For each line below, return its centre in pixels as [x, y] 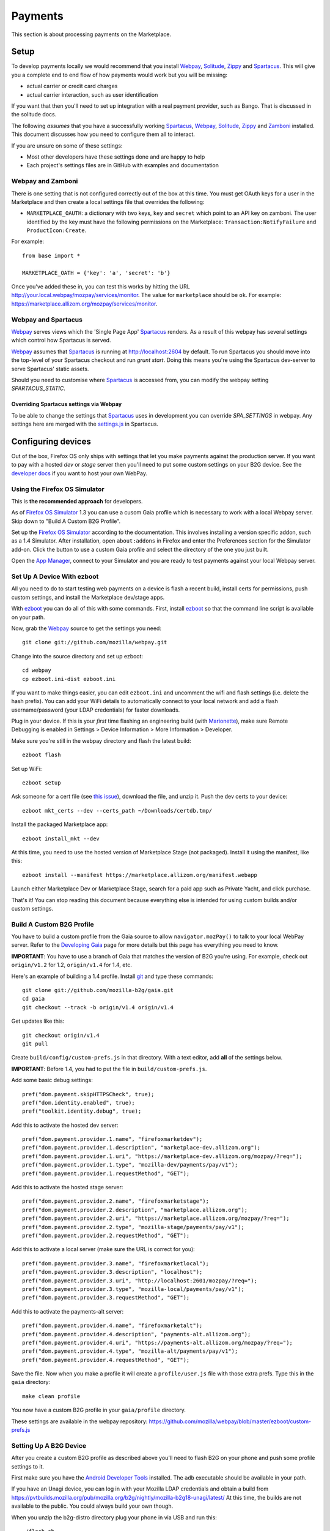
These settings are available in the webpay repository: [79, 1421]
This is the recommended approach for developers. [77, 501]
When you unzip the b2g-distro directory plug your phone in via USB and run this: [114, 1517]
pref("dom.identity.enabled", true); [79, 1103]
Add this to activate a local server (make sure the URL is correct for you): [103, 1249]
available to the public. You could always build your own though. [92, 1506]
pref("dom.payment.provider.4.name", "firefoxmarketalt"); [112, 1326]
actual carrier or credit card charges [72, 86]
